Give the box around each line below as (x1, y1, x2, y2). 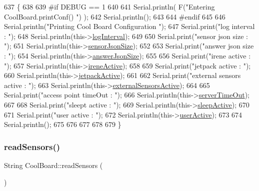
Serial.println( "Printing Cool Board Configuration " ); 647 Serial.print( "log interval (4, 21, 255, 31)
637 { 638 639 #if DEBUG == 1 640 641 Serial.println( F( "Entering (4, 1, 215, 11)
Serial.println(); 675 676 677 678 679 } (4, 119, 121, 129)
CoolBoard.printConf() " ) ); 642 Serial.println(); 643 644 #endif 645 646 (4, 11, 225, 21)
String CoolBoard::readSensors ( (4, 159, 103, 170)
